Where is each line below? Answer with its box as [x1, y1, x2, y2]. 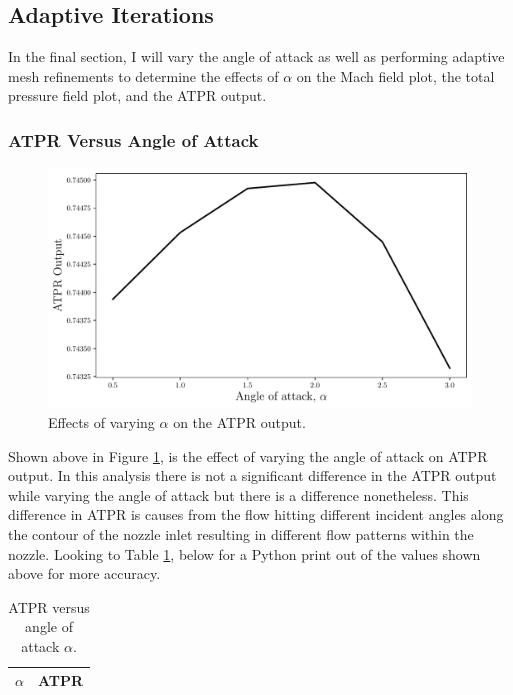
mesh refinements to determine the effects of [8, 65, 279, 86]
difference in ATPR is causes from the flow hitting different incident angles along [8, 504, 504, 525]
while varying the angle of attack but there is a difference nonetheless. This [8, 484, 469, 505]
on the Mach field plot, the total [296, 65, 495, 86]
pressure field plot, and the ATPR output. [8, 85, 267, 106]
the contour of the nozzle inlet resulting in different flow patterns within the [8, 523, 474, 544]
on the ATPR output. [173, 411, 306, 432]
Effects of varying [48, 411, 155, 432]
